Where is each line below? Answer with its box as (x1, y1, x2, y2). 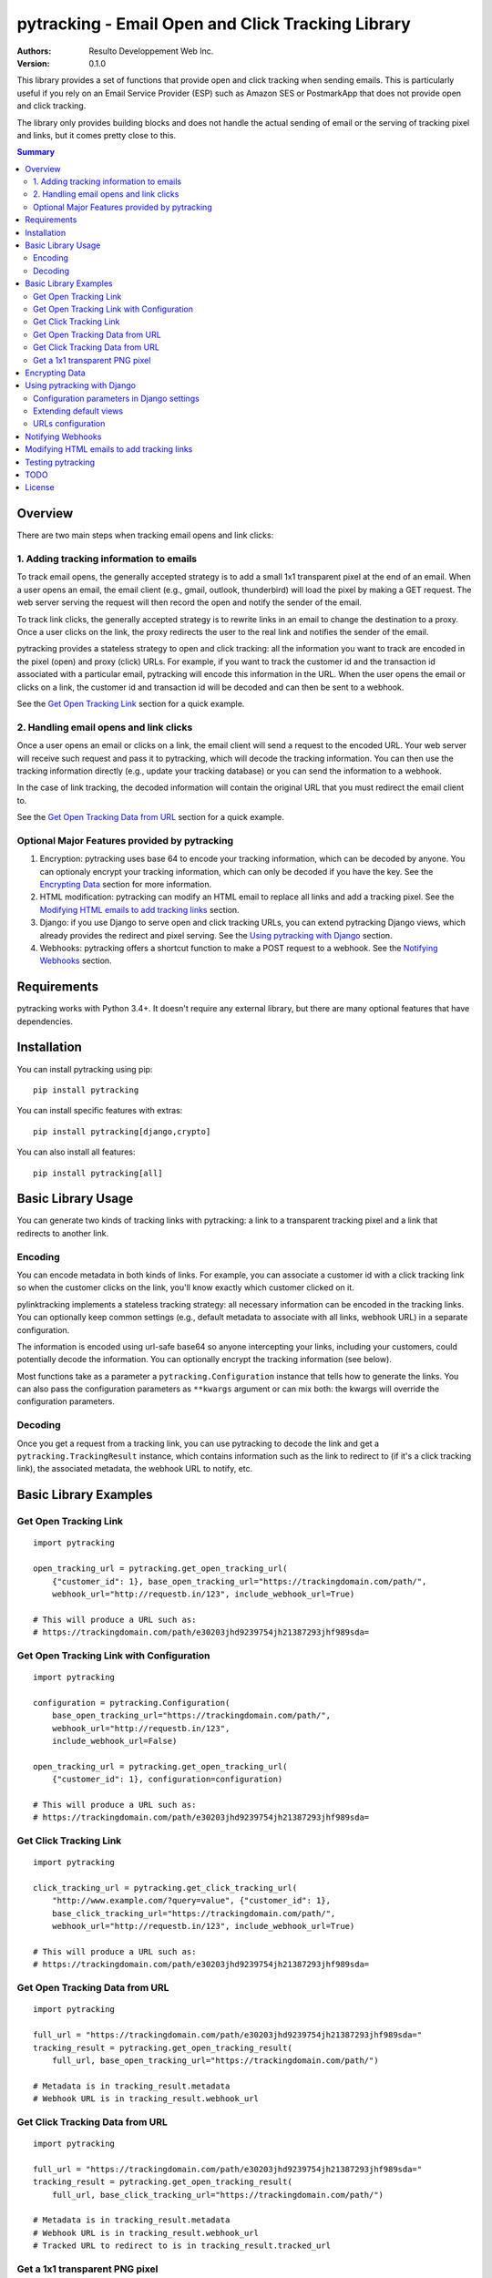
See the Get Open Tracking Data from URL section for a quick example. (16, 812, 284, 823)
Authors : (16, 46, 52, 56)
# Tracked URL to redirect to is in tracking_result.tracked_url (33, 2241, 332, 2251)
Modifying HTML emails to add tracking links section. (39, 904, 241, 915)
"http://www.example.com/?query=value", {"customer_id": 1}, (51, 1895, 332, 1906)
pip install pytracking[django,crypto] (33, 1126, 211, 1136)
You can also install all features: (16, 1146, 136, 1157)
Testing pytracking (25, 457, 96, 467)
